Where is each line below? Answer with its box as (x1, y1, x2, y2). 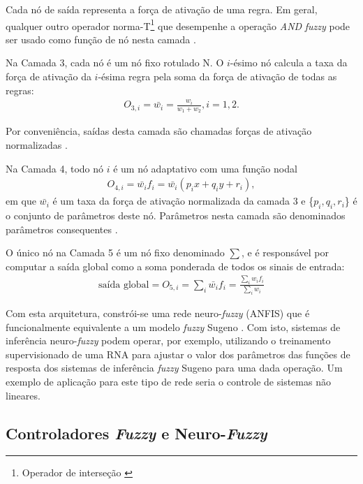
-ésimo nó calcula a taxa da (230, 55, 348, 70)
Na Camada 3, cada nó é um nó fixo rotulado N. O (6, 55, 224, 70)
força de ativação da (6, 69, 91, 84)
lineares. (6, 388, 40, 402)
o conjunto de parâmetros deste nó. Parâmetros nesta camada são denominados (6, 208, 346, 223)
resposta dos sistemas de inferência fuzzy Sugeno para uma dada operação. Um (6, 360, 343, 375)
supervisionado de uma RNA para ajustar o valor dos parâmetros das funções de (6, 346, 350, 361)
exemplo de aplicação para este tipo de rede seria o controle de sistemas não (6, 374, 331, 388)
